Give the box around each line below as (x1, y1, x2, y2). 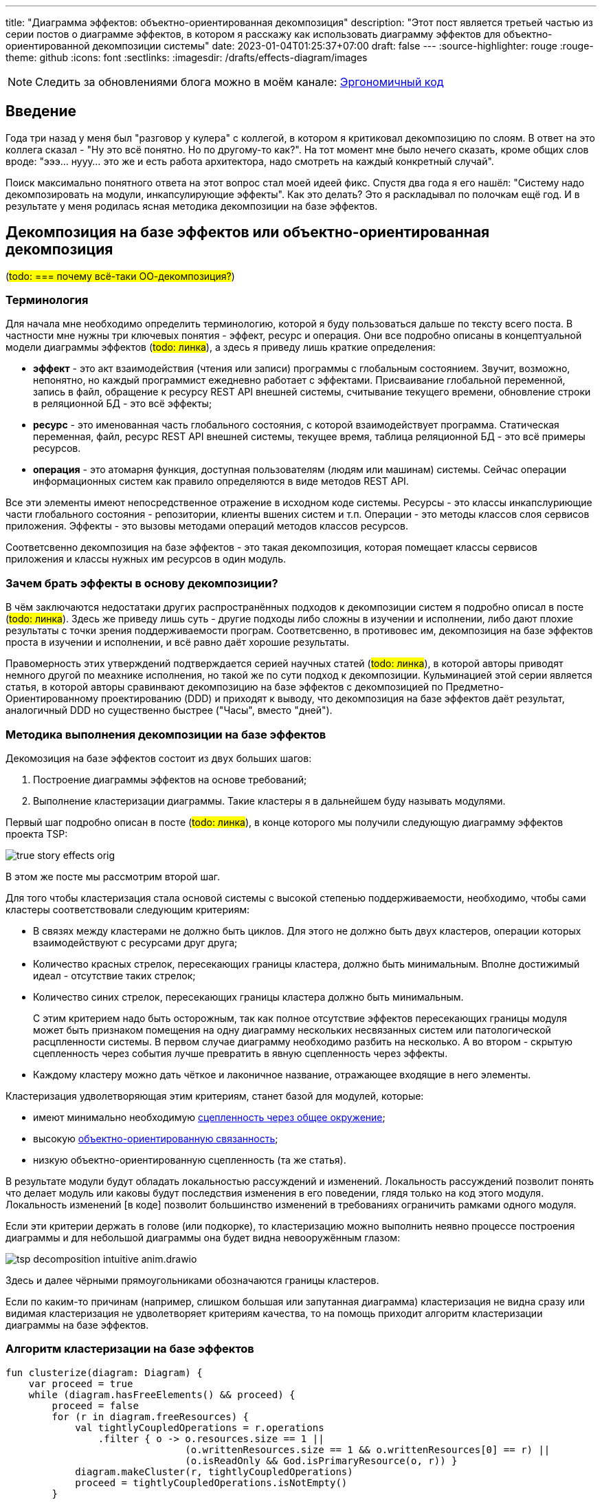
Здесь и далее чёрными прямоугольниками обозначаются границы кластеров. (5, 1274, 379, 1286)
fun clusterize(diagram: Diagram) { (5, 1367, 203, 1378)
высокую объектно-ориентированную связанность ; (33, 1132, 278, 1144)
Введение (5, 102, 77, 120)
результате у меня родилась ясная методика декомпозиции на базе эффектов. (5, 199, 378, 212)
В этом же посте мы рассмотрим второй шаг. (5, 870, 221, 882)
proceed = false (52, 1400, 139, 1411)
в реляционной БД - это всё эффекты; (33, 398, 212, 410)
